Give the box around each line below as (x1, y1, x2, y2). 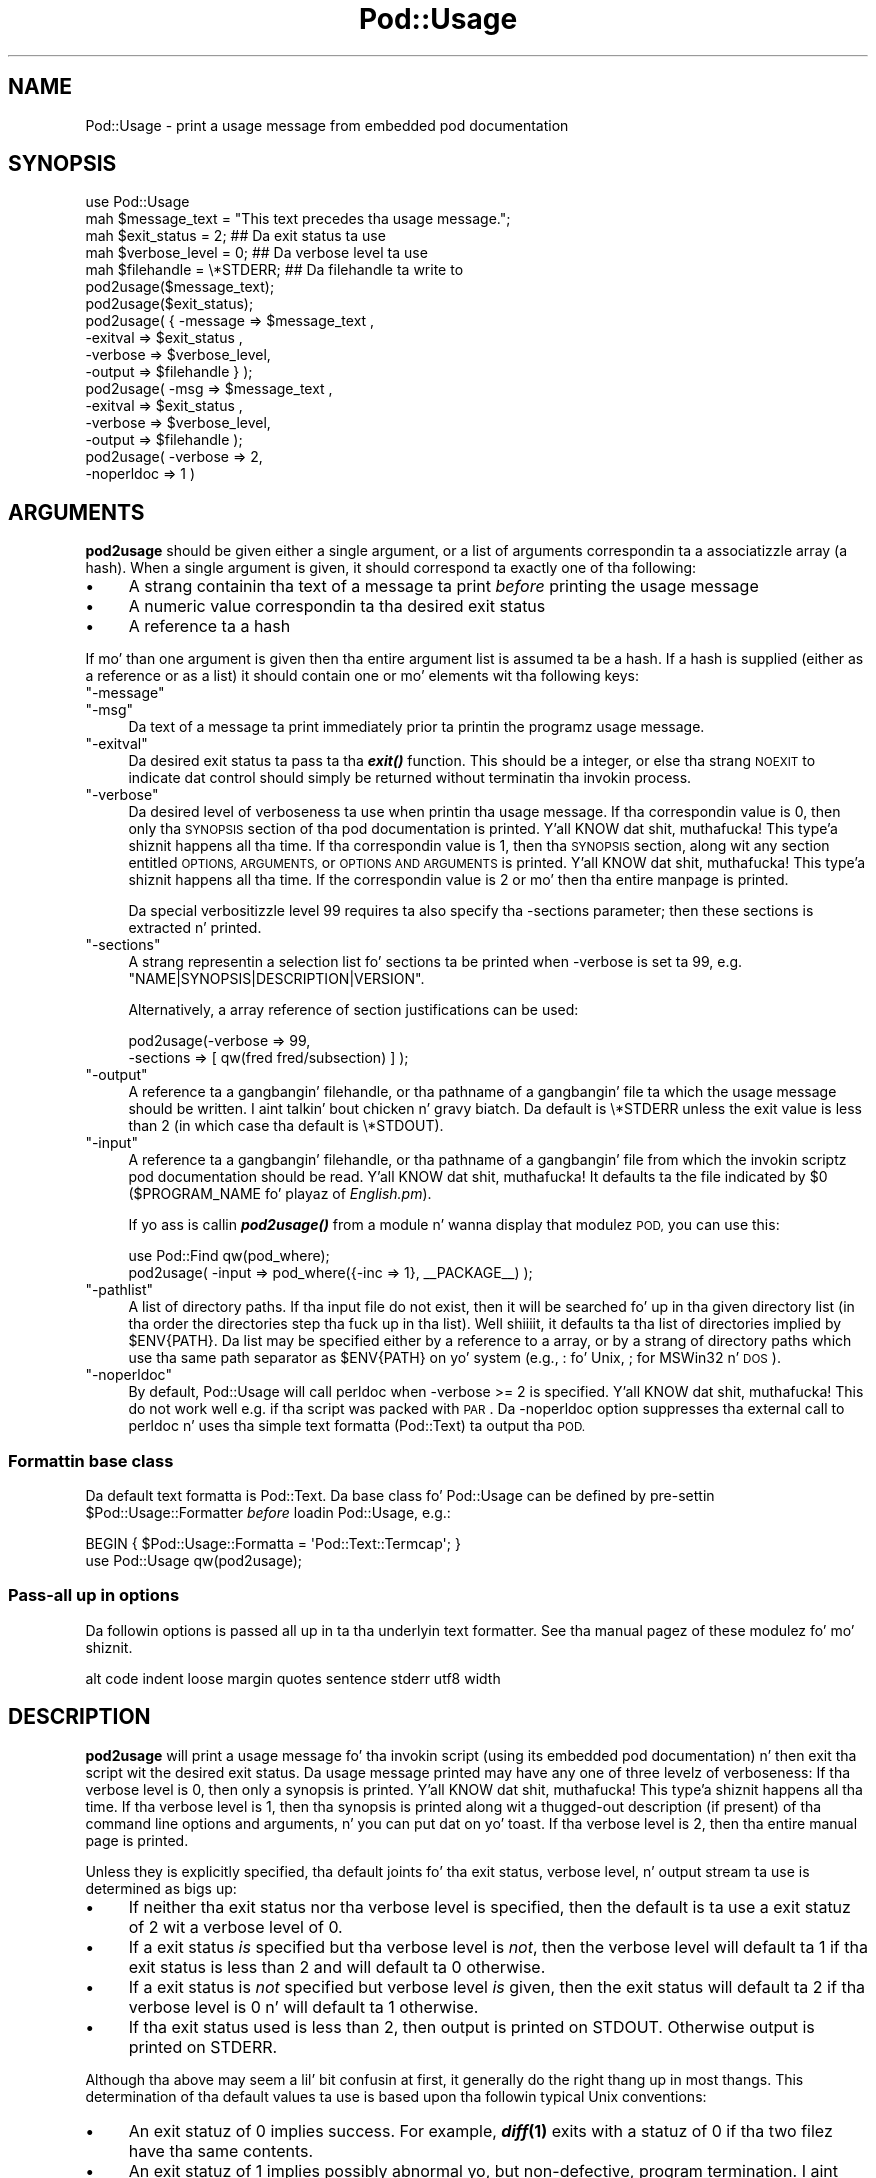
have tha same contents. (128, 2140, 314, 2161)
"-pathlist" (85, 1281, 154, 1299)
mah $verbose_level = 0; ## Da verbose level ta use (85, 244, 428, 262)
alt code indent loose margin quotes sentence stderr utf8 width (85, 1669, 501, 1687)
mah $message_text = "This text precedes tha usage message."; (85, 210, 511, 228)
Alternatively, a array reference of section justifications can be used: (128, 1001, 579, 1019)
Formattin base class (8, 1450, 174, 1471)
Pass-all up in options (8, 1585, 180, 1606)
